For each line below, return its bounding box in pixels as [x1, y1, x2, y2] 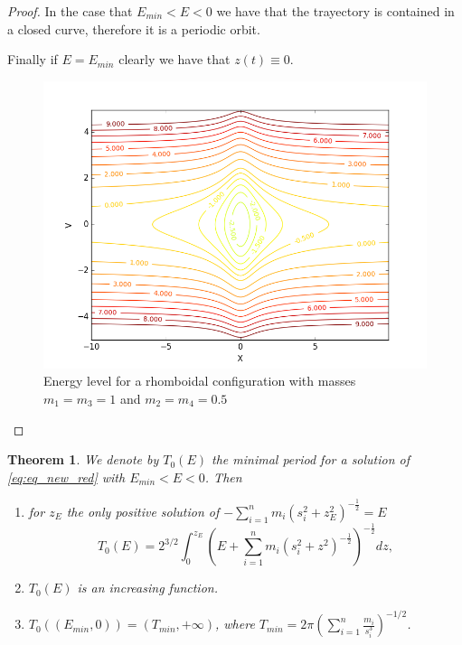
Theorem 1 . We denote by [7, 450, 159, 469]
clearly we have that [118, 50, 231, 69]
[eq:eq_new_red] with [7, 467, 126, 486]
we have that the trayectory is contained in [216, 2, 455, 20]
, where [214, 614, 255, 633]
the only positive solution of [66, 501, 220, 520]
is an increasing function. [77, 578, 218, 597]
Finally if [7, 50, 58, 69]
